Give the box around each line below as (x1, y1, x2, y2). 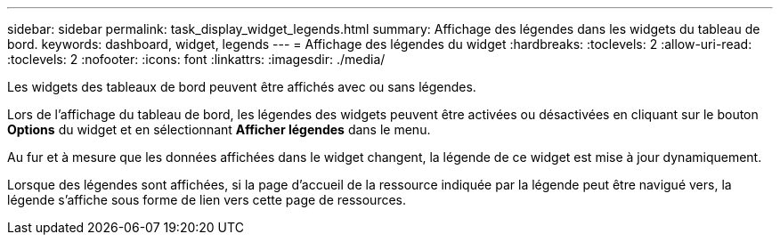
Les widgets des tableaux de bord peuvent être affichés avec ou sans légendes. (7, 79, 476, 94)
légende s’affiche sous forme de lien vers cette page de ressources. (7, 192, 407, 207)
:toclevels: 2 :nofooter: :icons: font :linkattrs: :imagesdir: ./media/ (7, 52, 386, 67)
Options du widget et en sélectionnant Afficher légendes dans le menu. (7, 122, 431, 137)
